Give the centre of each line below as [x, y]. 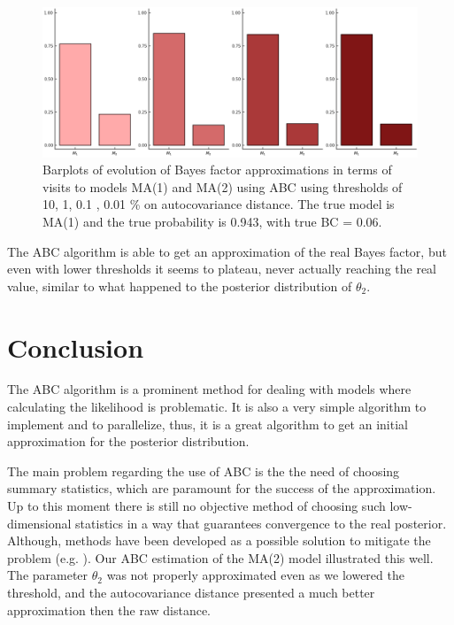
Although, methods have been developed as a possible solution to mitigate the [219, 540]
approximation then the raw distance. [109, 610]
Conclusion [76, 347]
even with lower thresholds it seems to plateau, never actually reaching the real [222, 269]
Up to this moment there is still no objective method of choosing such [196, 506]
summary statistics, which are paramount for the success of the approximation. [222, 488]
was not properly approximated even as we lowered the [255, 575]
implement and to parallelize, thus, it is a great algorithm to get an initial [208, 424]
